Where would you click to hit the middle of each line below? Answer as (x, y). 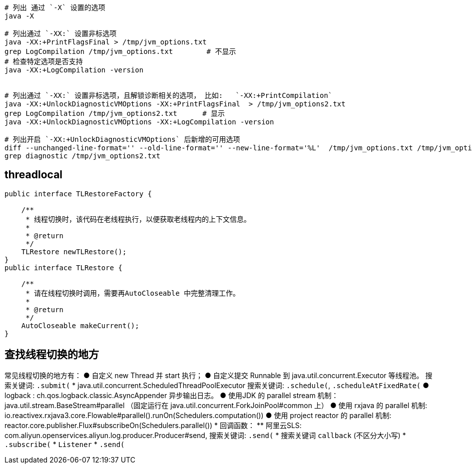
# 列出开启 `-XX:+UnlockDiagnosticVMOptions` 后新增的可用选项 (122, 139)
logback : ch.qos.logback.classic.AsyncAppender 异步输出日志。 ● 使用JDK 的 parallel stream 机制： (172, 395)
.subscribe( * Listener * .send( (65, 444)
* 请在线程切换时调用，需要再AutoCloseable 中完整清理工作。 (133, 293)
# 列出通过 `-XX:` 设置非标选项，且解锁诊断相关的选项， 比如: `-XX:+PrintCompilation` (169, 95)
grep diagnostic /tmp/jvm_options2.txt (82, 156)
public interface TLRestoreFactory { (78, 194)
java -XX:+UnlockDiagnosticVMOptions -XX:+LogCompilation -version (139, 122)
